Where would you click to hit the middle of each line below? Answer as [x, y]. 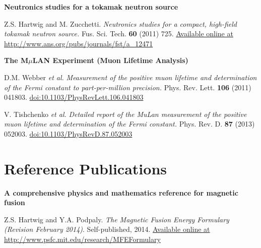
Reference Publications [85, 168]
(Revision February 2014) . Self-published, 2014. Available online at [107, 229]
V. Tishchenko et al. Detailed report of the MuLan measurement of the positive [125, 114]
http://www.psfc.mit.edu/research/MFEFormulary [82, 239]
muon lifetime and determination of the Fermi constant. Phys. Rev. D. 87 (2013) [129, 124]
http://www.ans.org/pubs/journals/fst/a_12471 [79, 43]
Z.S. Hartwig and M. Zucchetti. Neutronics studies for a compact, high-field [121, 23]
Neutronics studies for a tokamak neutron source [91, 7]
